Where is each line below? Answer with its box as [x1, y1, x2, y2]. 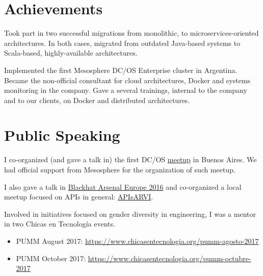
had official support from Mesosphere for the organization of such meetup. [4, 164, 235, 174]
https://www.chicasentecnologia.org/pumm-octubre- [88, 253, 251, 263]
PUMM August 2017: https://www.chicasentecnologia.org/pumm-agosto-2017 [16, 235, 259, 246]
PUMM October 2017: [16, 253, 86, 263]
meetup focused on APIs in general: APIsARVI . [4, 191, 153, 202]
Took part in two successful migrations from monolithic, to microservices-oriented [4, 28, 259, 38]
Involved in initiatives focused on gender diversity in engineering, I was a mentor [4, 208, 256, 219]
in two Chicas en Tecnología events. [4, 218, 115, 229]
